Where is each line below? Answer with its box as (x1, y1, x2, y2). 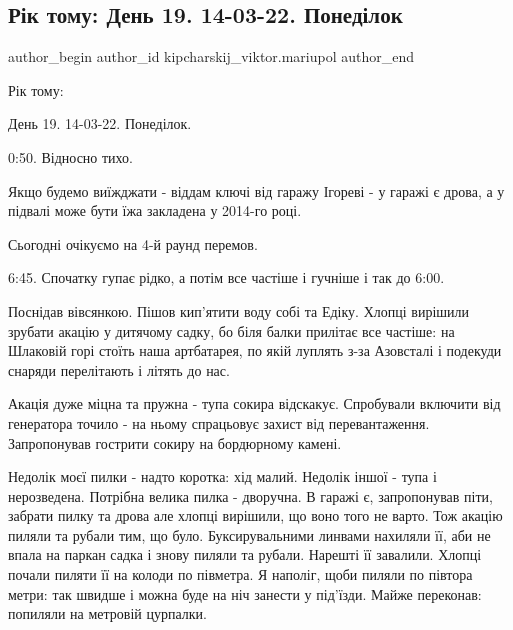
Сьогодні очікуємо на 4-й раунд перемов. (8, 233, 258, 254)
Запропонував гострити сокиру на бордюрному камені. (8, 432, 342, 453)
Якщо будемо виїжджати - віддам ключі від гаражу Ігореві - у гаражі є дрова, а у (8, 180, 505, 201)
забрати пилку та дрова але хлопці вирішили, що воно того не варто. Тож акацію (8, 505, 503, 526)
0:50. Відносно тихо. (8, 146, 133, 167)
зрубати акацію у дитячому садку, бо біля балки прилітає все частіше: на (8, 320, 455, 341)
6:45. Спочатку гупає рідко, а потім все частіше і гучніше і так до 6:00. (8, 267, 445, 288)
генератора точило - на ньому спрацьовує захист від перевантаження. (8, 412, 430, 433)
